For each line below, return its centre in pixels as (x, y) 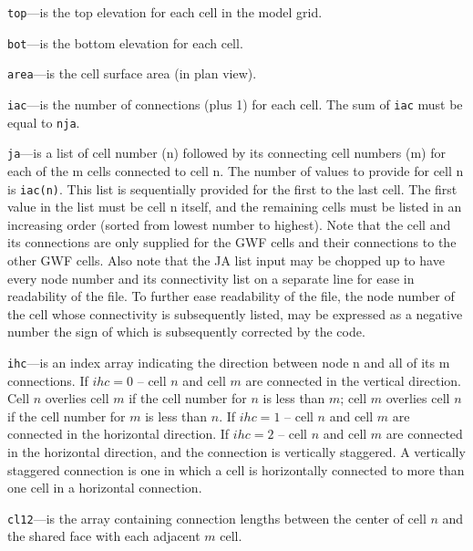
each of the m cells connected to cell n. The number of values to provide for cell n (236, 170)
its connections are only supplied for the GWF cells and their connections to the (232, 242)
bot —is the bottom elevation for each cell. (125, 42)
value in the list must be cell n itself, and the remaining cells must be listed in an (235, 207)
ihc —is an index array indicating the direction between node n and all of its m (229, 362)
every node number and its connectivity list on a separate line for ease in (211, 278)
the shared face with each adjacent (104, 536)
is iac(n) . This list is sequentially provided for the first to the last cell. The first (232, 188)
